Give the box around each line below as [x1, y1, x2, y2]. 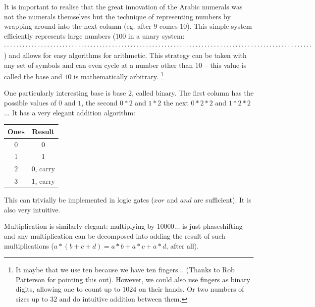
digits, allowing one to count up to [15, 284, 120, 294]
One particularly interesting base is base [4, 88, 126, 98]
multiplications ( [4, 240, 54, 251]
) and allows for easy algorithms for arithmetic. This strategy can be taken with [4, 50, 247, 60]
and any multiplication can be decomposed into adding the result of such [4, 230, 225, 241]
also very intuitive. [4, 204, 60, 214]
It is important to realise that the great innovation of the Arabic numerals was [4, 1, 243, 11]
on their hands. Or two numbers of [138, 284, 244, 294]
